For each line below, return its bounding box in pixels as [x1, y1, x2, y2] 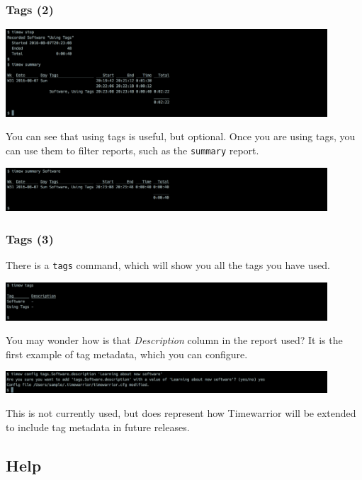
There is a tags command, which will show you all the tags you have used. [6, 258, 330, 272]
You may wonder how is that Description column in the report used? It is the [6, 333, 343, 348]
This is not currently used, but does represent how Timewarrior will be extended [6, 406, 356, 421]
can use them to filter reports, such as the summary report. [6, 142, 259, 157]
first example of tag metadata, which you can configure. [6, 346, 248, 361]
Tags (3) [6, 229, 54, 247]
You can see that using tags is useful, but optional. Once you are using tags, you [6, 129, 356, 144]
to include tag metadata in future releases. [6, 419, 190, 434]
